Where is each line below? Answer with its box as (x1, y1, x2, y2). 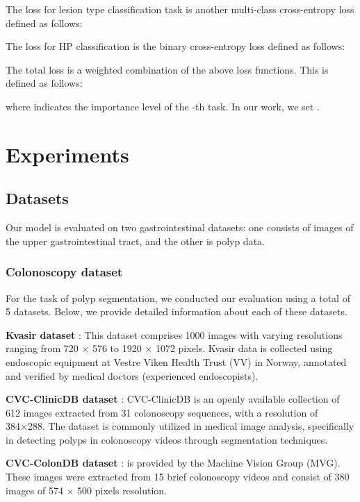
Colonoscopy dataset (6, 263, 123, 281)
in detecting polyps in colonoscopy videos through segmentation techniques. (6, 432, 328, 446)
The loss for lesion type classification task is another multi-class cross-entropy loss (6, 2, 354, 16)
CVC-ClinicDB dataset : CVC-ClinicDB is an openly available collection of (6, 392, 340, 406)
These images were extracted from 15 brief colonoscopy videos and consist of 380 (6, 469, 350, 484)
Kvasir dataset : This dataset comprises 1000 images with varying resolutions (6, 327, 343, 342)
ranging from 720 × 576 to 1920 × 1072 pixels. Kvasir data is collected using (6, 341, 333, 355)
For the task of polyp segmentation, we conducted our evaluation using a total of (6, 290, 350, 305)
